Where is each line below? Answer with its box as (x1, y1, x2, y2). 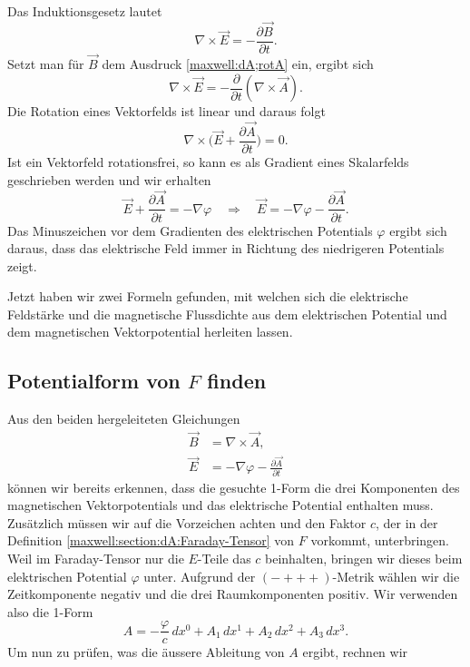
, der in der (376, 513, 438, 532)
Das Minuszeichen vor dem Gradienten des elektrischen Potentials (7, 221, 373, 240)
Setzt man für (7, 54, 84, 74)
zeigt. (7, 256, 37, 275)
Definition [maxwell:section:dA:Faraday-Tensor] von (7, 531, 295, 550)
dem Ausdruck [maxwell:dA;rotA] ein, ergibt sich (102, 54, 374, 74)
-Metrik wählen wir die (332, 566, 460, 585)
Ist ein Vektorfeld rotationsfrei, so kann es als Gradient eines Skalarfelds (7, 152, 409, 172)
